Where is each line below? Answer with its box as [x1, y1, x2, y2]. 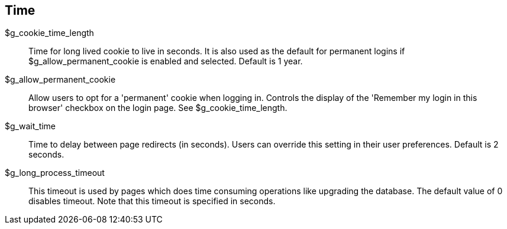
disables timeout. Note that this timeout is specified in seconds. [28, 196, 276, 207]
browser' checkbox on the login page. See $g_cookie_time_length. [28, 103, 288, 113]
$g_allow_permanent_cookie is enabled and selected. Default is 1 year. [28, 56, 303, 67]
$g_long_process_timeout [5, 168, 105, 178]
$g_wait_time [5, 121, 56, 132]
